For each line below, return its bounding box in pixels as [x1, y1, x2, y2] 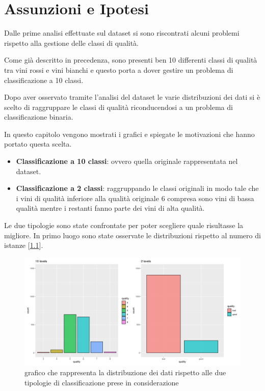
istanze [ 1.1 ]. [4, 240, 43, 250]
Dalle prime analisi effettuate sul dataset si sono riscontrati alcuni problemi [4, 27, 240, 38]
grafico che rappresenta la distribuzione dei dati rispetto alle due [24, 367, 226, 378]
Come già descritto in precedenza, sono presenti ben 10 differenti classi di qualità [4, 54, 257, 65]
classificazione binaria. [4, 111, 73, 122]
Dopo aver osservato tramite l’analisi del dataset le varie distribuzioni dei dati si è [4, 92, 260, 102]
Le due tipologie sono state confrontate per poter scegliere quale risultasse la [4, 220, 244, 231]
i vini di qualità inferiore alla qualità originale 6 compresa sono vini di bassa [16, 192, 254, 203]
